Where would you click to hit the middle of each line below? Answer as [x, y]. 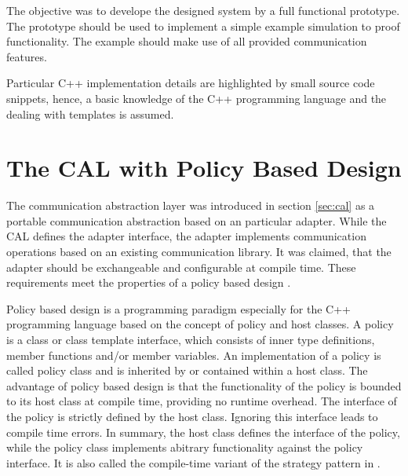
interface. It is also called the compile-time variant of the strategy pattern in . [193, 462]
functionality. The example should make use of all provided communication [187, 41]
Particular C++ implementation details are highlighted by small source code [191, 83]
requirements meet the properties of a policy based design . [149, 282]
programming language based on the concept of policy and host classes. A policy [200, 324]
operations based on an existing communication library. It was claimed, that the [199, 252]
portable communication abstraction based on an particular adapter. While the [197, 220]
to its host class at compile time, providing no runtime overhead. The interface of [202, 401]
